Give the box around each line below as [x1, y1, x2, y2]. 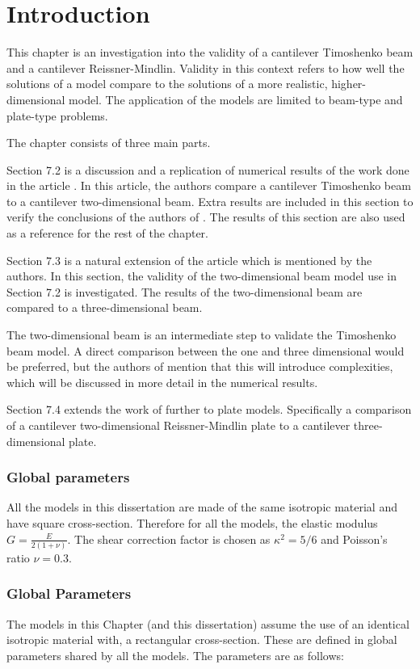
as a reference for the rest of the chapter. [6, 225, 208, 242]
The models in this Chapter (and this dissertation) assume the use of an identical [6, 615, 409, 632]
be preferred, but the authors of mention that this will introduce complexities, [6, 358, 393, 375]
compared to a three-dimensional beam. [6, 299, 203, 316]
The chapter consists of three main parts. [6, 134, 211, 151]
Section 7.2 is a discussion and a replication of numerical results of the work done [6, 161, 409, 178]
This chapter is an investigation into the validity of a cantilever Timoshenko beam [6, 44, 414, 61]
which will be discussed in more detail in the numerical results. [6, 373, 318, 390]
